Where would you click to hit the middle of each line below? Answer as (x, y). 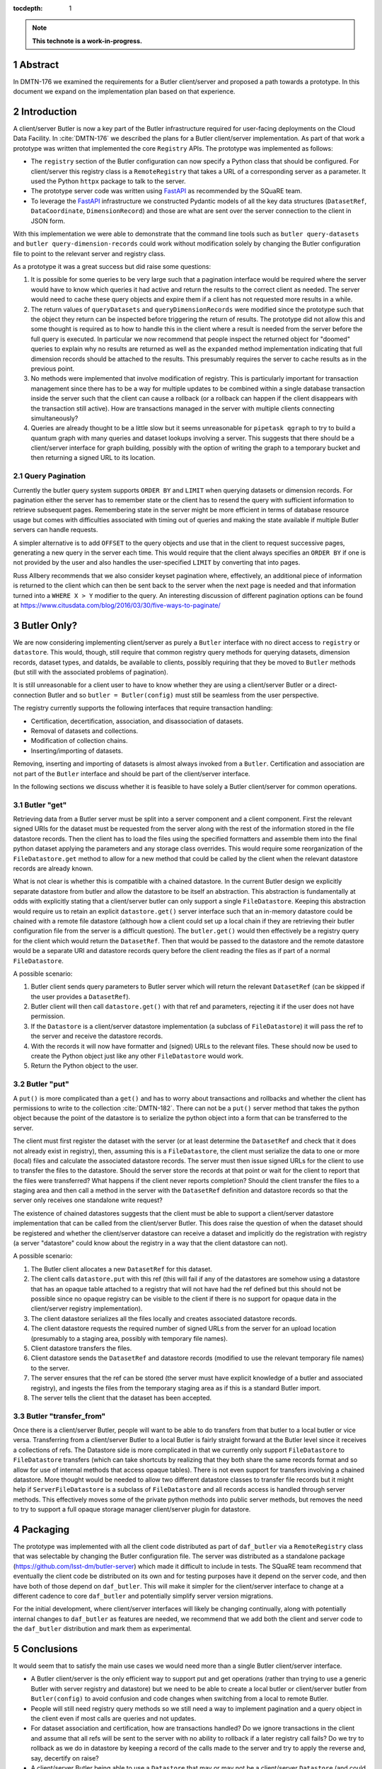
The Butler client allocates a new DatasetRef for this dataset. (121, 1269)
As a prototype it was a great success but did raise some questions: (112, 267)
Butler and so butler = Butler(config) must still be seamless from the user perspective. (183, 695)
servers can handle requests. (56, 530)
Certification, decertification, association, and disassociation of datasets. (137, 721)
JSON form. (48, 221)
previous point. (52, 369)
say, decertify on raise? (65, 1758)
